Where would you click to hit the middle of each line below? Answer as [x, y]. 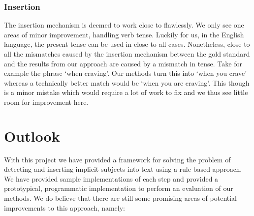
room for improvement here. [46, 102]
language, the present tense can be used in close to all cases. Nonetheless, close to [127, 44]
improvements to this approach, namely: [65, 207]
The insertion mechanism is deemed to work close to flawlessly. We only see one [124, 25]
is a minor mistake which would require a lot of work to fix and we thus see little [126, 92]
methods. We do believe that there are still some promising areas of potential [121, 198]
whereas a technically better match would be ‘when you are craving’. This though [127, 82]
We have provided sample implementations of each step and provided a [111, 178]
